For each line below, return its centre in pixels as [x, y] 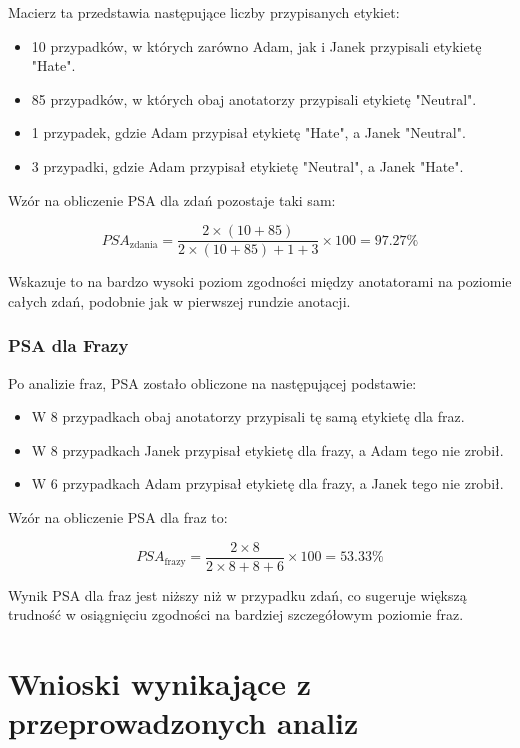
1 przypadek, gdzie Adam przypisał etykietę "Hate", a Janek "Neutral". [248, 132]
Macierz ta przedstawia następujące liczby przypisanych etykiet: [204, 12]
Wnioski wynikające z [160, 683]
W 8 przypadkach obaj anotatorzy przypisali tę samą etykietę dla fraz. [248, 416]
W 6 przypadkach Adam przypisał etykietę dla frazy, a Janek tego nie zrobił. [267, 483]
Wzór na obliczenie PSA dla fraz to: [118, 517]
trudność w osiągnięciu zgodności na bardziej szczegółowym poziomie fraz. [236, 614]
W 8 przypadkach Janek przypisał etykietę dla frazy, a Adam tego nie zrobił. [267, 449]
